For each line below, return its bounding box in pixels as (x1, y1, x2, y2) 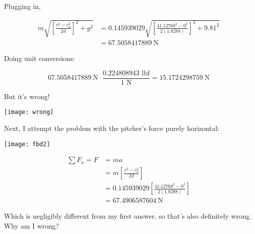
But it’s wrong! (4, 91, 50, 101)
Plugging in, (4, 1, 41, 11)
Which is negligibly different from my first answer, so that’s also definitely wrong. (4, 211, 252, 221)
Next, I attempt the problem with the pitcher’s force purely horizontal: (4, 123, 219, 133)
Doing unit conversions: (4, 53, 75, 63)
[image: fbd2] (4, 140, 51, 148)
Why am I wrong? (4, 221, 59, 231)
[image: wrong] (4, 109, 54, 116)
